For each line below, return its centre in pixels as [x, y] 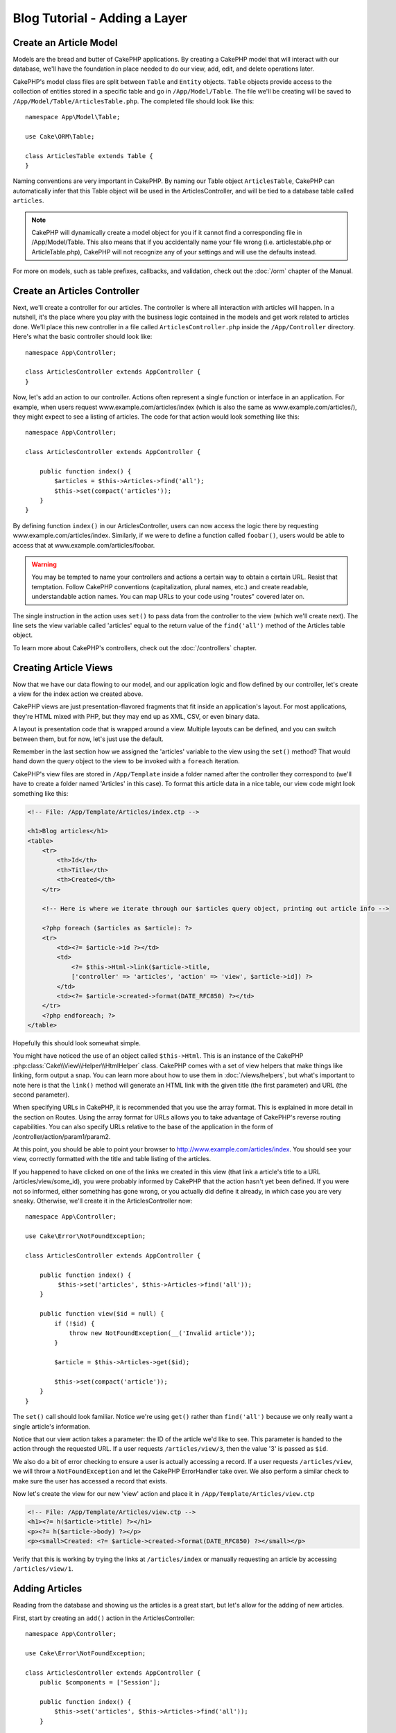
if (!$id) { [75, 1323]
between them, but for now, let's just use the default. [88, 739]
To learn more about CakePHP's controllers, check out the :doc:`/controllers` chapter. [135, 647]
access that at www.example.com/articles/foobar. [84, 545]
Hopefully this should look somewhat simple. [77, 1043]
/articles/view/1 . [43, 1569]
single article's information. [52, 1426]
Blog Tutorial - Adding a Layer [100, 18]
